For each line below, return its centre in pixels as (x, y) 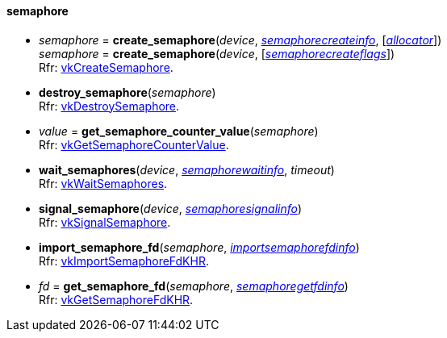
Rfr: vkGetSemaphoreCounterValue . (134, 144)
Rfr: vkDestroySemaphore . (109, 106)
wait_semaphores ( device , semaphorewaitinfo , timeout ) (187, 169)
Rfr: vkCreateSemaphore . (106, 67)
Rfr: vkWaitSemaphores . (103, 183)
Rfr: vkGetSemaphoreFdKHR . (116, 299)
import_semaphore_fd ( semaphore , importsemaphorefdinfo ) (199, 247)
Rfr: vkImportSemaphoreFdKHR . (124, 261)
